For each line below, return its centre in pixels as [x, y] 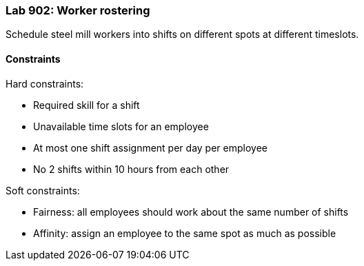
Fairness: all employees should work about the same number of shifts [191, 212]
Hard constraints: [45, 83]
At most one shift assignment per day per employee [150, 147]
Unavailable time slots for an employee [121, 126]
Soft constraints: [43, 190]
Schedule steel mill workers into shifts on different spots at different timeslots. [182, 34]
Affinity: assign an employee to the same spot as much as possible [185, 233]
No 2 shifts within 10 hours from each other [131, 169]
